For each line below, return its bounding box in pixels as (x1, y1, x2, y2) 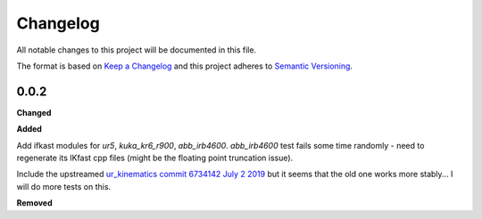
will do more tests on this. (16, 181, 112, 191)
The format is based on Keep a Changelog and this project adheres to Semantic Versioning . (16, 61, 353, 71)
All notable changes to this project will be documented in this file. (16, 45, 257, 55)
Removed (16, 198, 53, 208)
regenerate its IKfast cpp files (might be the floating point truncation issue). (16, 152, 294, 164)
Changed (16, 107, 52, 118)
